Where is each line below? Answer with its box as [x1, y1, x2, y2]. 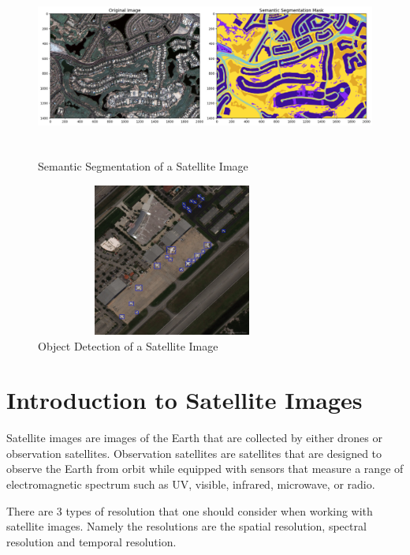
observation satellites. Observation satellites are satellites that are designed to [6, 444, 382, 461]
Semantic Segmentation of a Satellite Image [38, 158, 248, 174]
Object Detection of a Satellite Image [38, 337, 218, 354]
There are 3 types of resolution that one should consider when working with [6, 502, 373, 519]
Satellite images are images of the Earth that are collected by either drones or [6, 429, 383, 446]
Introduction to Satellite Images [6, 384, 363, 416]
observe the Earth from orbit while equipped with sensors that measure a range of [6, 460, 404, 477]
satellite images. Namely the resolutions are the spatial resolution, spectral [6, 518, 367, 534]
